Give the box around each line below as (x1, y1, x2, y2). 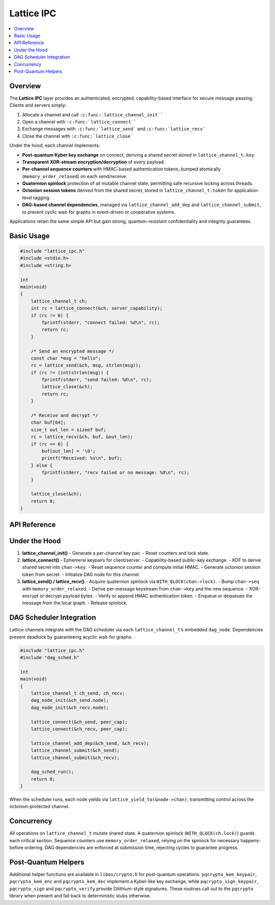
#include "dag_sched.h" (20, 655, 80, 661)
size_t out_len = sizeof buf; (31, 427, 106, 432)
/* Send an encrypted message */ (31, 348, 115, 354)
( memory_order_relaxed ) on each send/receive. (22, 173, 127, 179)
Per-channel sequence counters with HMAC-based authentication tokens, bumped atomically (22, 166, 221, 172)
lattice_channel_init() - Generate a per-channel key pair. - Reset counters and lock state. (22, 550, 210, 556)
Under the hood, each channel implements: (9, 142, 100, 149)
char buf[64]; (31, 420, 66, 426)
